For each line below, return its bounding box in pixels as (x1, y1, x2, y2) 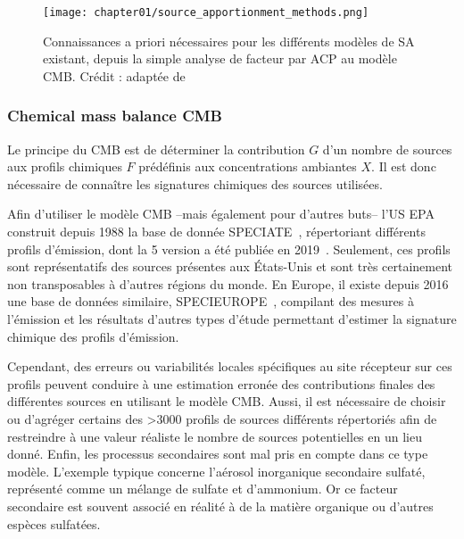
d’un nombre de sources (322, 139, 452, 158)
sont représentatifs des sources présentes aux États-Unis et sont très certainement (7, 257, 453, 276)
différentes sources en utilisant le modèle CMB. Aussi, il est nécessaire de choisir (7, 392, 446, 410)
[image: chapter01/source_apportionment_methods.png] (43, 6, 369, 19)
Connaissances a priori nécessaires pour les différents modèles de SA (43, 31, 415, 50)
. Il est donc (371, 157, 436, 176)
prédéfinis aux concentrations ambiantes (138, 157, 357, 176)
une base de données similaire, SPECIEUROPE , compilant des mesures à (7, 292, 414, 311)
